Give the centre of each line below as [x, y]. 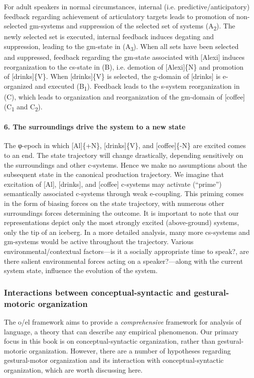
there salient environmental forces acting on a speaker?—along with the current [124, 261]
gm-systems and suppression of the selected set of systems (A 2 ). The [132, 26]
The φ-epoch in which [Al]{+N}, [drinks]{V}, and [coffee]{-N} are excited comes [125, 145]
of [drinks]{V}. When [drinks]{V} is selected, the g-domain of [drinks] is [112, 76]
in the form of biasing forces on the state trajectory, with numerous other [114, 203]
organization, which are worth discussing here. [73, 369]
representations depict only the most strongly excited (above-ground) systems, [122, 222]
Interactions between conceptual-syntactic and [98, 292]
